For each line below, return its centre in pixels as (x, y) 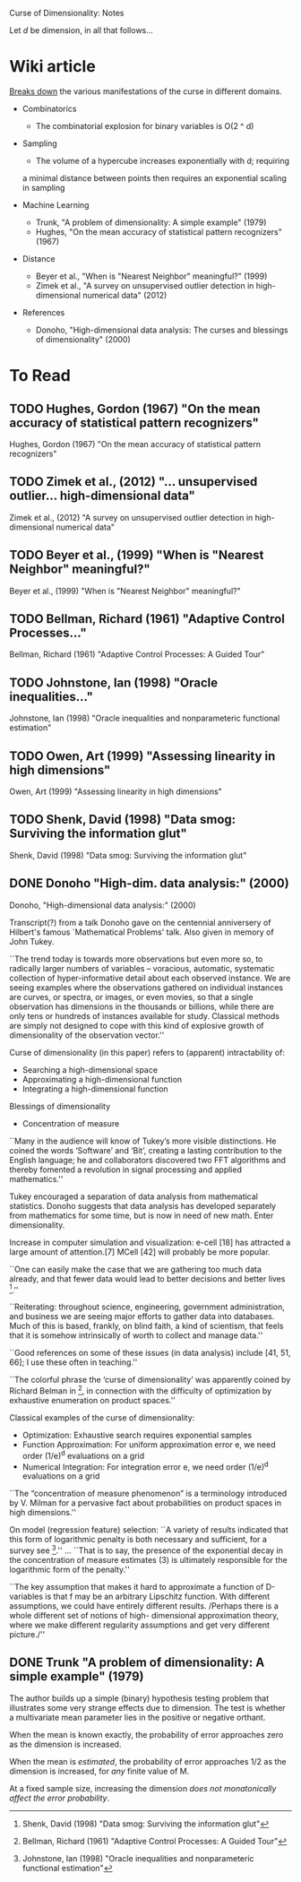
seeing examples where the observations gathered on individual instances (146, 987)
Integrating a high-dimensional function (95, 1089)
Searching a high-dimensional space (90, 1069)
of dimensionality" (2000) (83, 339)
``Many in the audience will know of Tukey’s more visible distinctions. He (143, 1141)
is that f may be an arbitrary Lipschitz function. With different (157, 1596)
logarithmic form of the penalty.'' (69, 1569)
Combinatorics (49, 108)
